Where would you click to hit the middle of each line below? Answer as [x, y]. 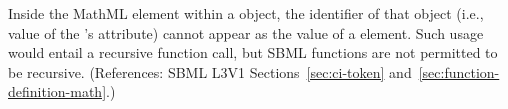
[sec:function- [459, 71]
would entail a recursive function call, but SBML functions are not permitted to [253, 52]
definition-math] [57, 91]
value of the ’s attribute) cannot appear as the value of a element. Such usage [246, 32]
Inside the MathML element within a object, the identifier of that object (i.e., [246, 13]
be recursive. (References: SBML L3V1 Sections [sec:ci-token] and [210, 71]
